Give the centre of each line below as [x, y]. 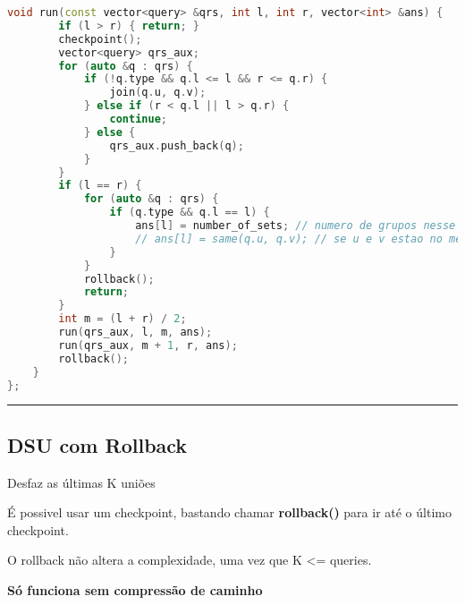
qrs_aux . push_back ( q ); [177, 145]
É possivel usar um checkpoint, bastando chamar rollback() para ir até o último [229, 512]
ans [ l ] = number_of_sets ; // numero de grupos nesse [296, 226]
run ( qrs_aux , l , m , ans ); [135, 332]
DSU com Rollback [97, 444]
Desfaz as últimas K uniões [81, 482]
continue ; [138, 119]
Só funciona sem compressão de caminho [135, 589]
